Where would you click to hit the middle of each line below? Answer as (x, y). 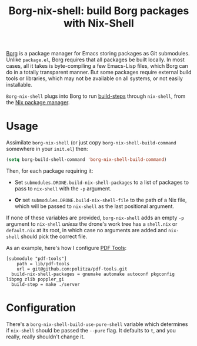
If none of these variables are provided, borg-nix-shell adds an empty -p (95, 218)
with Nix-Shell (99, 23)
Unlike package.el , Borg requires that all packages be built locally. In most (96, 60)
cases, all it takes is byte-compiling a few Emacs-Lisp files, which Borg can (97, 66)
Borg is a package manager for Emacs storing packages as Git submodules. (98, 54)
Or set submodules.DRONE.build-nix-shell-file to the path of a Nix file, (101, 200)
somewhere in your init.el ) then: (47, 149)
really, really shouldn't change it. (46, 337)
